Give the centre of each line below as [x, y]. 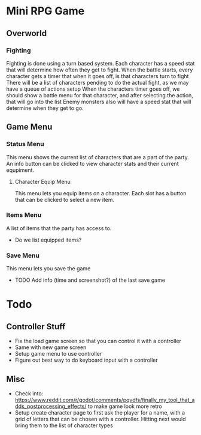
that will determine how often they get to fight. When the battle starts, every [100, 70]
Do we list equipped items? [48, 240]
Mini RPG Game [45, 11]
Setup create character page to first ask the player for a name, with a [100, 412]
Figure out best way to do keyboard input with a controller [86, 360]
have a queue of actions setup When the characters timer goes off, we [93, 89]
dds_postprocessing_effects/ [51, 406]
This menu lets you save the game [48, 269]
